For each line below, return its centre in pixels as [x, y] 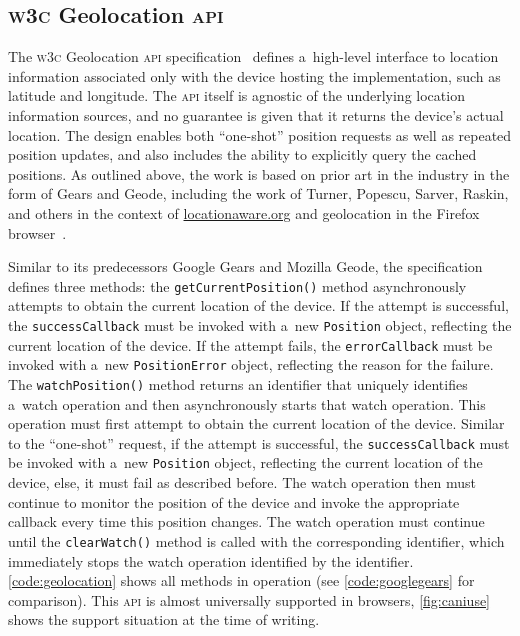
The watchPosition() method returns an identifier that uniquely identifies [238, 383]
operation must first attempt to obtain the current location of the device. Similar [256, 423]
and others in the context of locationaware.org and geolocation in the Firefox [244, 212]
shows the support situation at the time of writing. [164, 619]
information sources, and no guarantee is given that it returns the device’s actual [256, 114]
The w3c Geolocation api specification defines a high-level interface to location [253, 56]
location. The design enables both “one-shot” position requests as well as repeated [260, 134]
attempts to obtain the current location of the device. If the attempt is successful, [258, 305]
